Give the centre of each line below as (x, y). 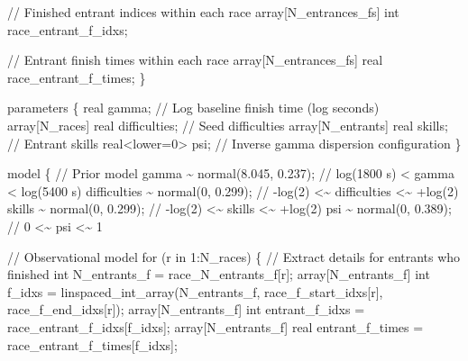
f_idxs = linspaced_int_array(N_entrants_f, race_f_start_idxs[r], (195, 291)
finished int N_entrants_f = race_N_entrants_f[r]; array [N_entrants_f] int (219, 274)
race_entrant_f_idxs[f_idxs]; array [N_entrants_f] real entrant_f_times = (216, 326)
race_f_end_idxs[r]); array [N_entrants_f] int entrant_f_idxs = (186, 309)
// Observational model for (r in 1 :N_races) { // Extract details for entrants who (234, 256)
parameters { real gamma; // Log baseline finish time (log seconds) (193, 108)
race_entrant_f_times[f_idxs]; (92, 344)
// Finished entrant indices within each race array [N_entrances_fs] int (203, 12)
